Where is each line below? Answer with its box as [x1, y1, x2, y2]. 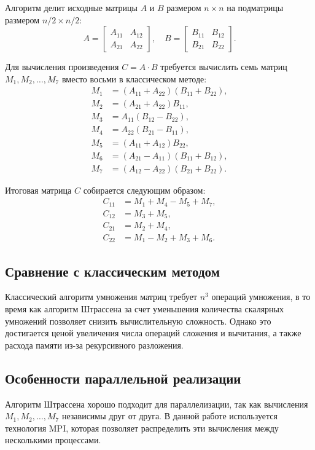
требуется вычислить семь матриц [160, 60, 287, 73]
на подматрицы [227, 1, 284, 14]
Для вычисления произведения [5, 60, 119, 73]
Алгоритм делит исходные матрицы [5, 1, 138, 14]
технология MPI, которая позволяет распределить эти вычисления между [5, 421, 279, 434]
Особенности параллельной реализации [5, 368, 241, 387]
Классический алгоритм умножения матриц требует [5, 290, 197, 303]
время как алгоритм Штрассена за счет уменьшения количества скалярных [5, 302, 284, 315]
